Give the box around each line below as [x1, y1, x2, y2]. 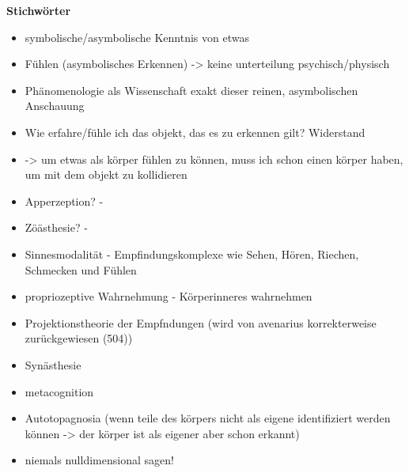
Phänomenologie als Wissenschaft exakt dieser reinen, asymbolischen [25, 81, 358, 98]
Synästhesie [25, 356, 81, 373]
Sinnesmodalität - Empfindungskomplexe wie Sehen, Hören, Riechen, [25, 245, 359, 262]
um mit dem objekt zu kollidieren [25, 166, 187, 183]
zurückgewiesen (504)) [25, 330, 133, 346]
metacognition [25, 383, 94, 399]
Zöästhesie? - [25, 219, 88, 236]
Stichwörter [6, 2, 71, 18]
